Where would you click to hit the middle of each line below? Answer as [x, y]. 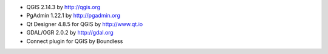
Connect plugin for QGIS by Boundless [75, 41]
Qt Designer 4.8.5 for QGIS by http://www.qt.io [85, 24]
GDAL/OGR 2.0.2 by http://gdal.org [70, 33]
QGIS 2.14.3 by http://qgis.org [63, 7]
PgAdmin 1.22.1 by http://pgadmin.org [73, 16]
